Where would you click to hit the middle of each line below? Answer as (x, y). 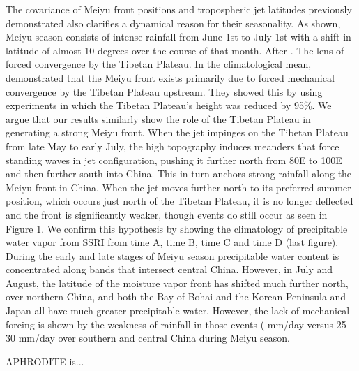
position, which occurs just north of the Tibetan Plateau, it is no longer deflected (179, 201)
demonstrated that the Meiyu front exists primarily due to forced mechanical (170, 77)
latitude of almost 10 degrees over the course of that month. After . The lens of (175, 50)
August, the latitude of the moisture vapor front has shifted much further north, (177, 283)
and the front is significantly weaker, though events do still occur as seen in (167, 214)
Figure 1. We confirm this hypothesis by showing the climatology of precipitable (177, 228)
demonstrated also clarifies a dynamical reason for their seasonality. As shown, (173, 23)
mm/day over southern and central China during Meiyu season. (154, 338)
